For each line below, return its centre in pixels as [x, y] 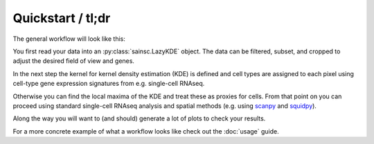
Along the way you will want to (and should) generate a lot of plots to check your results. [139, 118]
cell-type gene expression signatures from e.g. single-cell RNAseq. [109, 84]
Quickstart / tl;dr [62, 18]
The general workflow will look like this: [69, 39]
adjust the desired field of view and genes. [74, 61]
